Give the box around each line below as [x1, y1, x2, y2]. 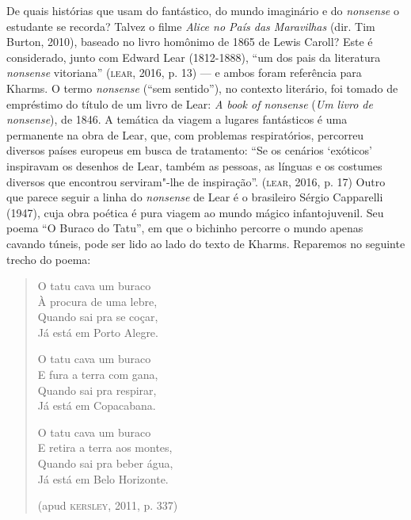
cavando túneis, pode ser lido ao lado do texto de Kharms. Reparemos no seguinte [6, 235, 405, 251]
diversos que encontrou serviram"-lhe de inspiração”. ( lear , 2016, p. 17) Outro [6, 173, 386, 189]
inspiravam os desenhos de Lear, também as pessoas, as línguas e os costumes [6, 157, 382, 174]
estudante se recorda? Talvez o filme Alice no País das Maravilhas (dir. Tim [6, 17, 375, 34]
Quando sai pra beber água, [37, 455, 173, 472]
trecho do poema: [6, 250, 91, 267]
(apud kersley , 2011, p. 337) [37, 497, 178, 514]
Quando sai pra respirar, [37, 381, 157, 398]
